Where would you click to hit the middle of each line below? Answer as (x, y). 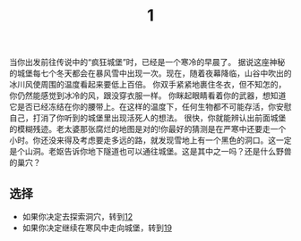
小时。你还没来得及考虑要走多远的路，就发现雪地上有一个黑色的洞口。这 (142, 140)
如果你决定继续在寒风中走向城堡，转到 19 (97, 228)
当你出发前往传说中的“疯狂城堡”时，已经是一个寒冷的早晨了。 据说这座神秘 (147, 62)
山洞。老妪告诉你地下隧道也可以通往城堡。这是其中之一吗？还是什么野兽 (158, 152)
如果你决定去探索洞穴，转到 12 (77, 216)
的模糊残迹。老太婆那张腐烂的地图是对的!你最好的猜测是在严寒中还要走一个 (148, 129)
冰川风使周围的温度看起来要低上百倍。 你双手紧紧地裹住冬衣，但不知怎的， (148, 85)
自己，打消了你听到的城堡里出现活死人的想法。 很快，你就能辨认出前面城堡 (148, 118)
